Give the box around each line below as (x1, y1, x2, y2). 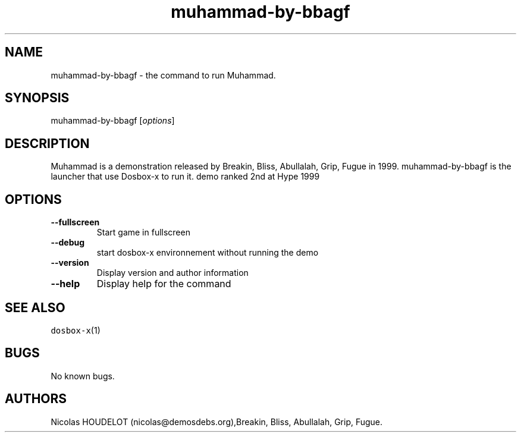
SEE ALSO (5, 300, 65, 315)
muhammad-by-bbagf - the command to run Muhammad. (51, 70, 276, 80)
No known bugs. (51, 370, 115, 381)
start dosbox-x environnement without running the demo (96, 247, 319, 258)
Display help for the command (96, 278, 231, 290)
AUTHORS (5, 391, 67, 407)
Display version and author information (96, 268, 249, 278)
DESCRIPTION (5, 136, 90, 151)
